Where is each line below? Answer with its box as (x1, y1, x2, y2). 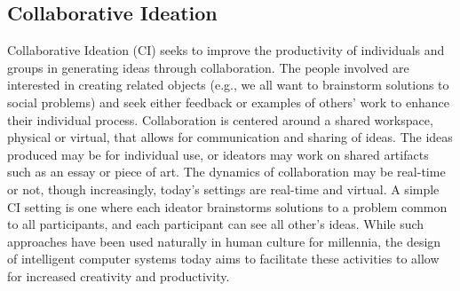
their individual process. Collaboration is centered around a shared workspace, (7, 110, 433, 129)
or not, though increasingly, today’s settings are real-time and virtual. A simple (7, 179, 440, 198)
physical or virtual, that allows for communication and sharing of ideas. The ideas (7, 128, 453, 146)
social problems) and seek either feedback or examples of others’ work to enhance (7, 92, 449, 111)
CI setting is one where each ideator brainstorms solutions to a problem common (7, 197, 448, 216)
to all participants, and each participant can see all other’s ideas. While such (7, 215, 424, 233)
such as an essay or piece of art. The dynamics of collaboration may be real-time (7, 162, 446, 181)
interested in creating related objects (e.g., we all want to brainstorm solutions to (7, 75, 449, 94)
